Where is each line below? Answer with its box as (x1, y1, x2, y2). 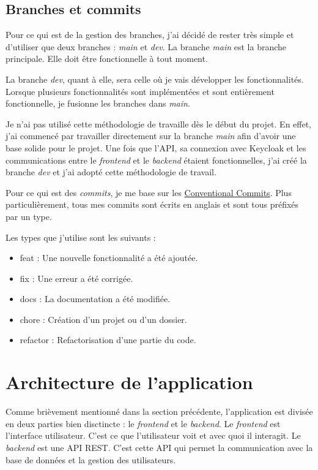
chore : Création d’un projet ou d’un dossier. (20, 313, 187, 325)
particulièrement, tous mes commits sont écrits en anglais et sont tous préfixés (6, 198, 299, 211)
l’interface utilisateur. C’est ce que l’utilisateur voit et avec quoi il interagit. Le (6, 429, 301, 442)
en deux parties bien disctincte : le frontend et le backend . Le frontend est (6, 417, 281, 430)
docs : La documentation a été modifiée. (20, 292, 171, 305)
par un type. (6, 210, 52, 222)
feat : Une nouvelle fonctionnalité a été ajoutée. (20, 251, 198, 264)
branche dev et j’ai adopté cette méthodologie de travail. (6, 165, 216, 178)
